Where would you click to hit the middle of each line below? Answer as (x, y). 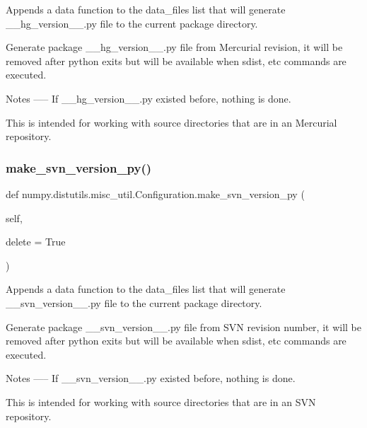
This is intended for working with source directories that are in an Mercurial (171, 122)
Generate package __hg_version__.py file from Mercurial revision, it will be (174, 47)
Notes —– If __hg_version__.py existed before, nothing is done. (148, 98)
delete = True (36, 242)
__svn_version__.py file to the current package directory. (134, 302)
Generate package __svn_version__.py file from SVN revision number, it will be (183, 326)
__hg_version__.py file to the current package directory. (132, 23)
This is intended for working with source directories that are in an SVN (161, 401)
